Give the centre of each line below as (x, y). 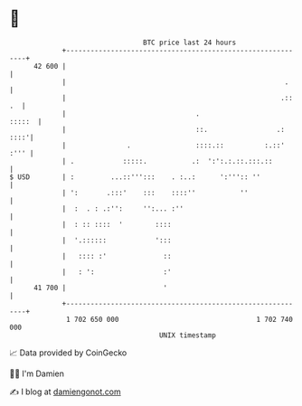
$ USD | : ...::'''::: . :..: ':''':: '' (135, 177)
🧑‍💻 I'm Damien (37, 373)
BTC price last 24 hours (190, 42)
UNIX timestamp (188, 335)
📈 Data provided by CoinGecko (68, 353)
